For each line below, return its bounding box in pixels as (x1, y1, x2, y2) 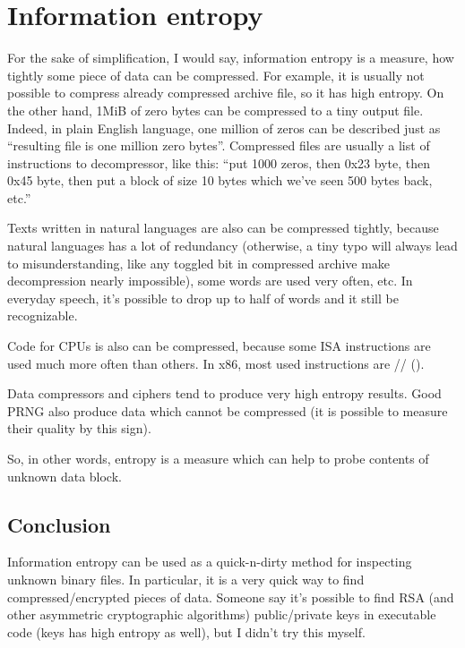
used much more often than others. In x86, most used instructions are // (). (7, 354, 425, 372)
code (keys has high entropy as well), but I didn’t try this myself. (7, 622, 366, 641)
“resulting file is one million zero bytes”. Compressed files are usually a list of (7, 136, 430, 155)
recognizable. (7, 306, 78, 325)
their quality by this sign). (7, 419, 151, 438)
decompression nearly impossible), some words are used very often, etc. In (7, 271, 413, 290)
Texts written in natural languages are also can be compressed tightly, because (7, 218, 439, 237)
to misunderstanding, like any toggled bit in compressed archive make (7, 253, 391, 272)
